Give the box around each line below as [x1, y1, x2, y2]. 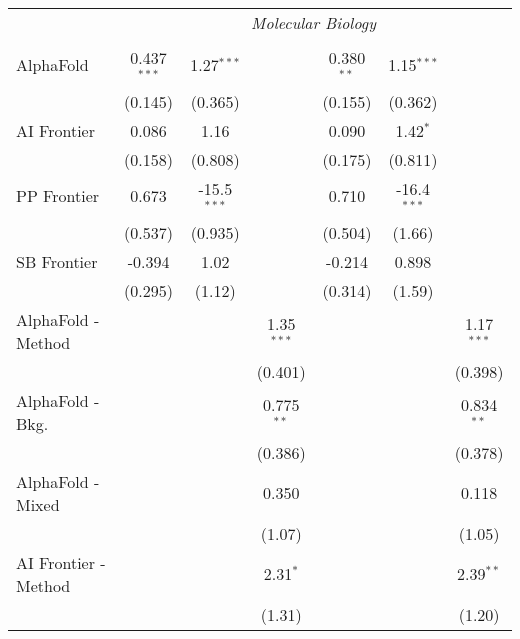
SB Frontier [16, 249, 98, 273]
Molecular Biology [251, 11, 376, 34]
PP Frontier [16, 184, 100, 208]
